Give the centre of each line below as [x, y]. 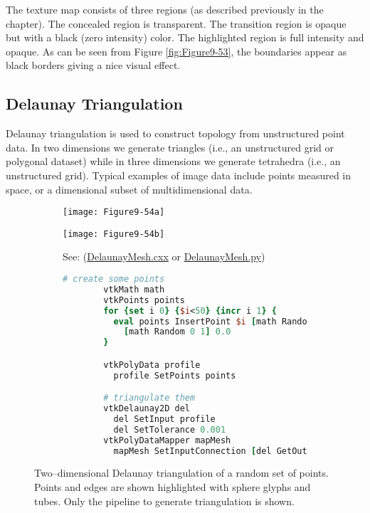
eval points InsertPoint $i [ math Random [213, 321]
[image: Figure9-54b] [114, 234]
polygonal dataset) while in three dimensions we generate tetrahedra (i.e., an [173, 161]
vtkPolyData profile [152, 365]
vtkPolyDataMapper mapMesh [167, 440]
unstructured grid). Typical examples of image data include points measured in [179, 175]
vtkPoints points [144, 300]
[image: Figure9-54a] [114, 212]
